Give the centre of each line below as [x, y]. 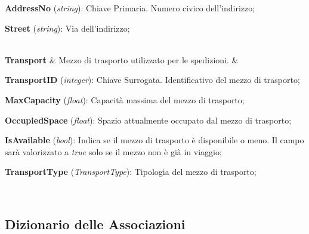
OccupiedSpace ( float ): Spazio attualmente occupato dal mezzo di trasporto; [148, 120]
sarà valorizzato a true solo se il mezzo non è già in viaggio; [113, 151]
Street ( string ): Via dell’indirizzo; [67, 28]
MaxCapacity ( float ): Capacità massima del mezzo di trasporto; [125, 99]
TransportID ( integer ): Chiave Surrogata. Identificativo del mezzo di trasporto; [152, 80]
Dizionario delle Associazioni [95, 224]
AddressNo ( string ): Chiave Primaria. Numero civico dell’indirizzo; [130, 8]
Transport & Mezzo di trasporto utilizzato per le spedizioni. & [122, 59]
